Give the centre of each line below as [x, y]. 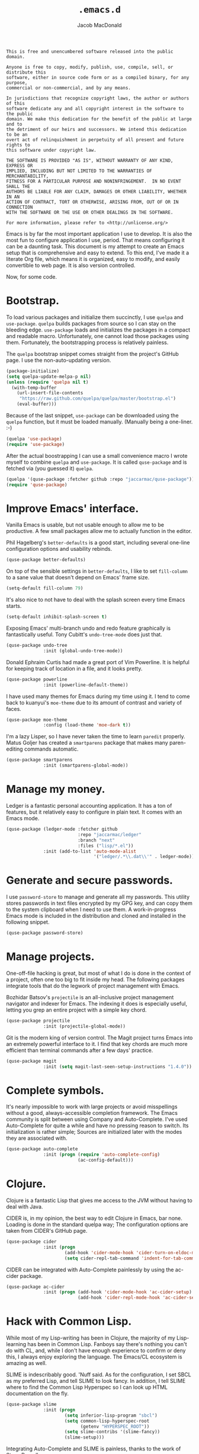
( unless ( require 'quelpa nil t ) [47, 382]
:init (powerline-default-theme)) [86, 685]
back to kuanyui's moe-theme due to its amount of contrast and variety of [94, 702]
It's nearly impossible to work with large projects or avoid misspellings [92, 1107]
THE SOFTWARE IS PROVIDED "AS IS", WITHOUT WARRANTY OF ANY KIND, [90, 160]
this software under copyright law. [51, 150]
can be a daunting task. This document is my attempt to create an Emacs [95, 246]
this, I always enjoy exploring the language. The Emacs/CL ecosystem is [94, 1357]
